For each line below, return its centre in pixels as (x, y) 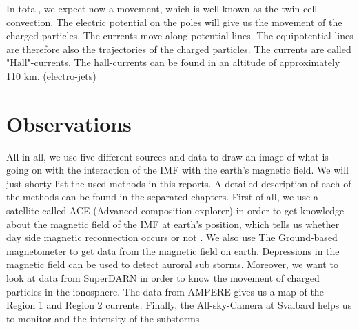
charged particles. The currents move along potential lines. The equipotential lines (180, 35)
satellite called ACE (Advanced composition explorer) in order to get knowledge (175, 210)
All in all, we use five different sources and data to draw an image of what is (167, 156)
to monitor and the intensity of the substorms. (104, 318)
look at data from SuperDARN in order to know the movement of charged (163, 278)
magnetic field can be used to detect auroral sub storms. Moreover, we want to (172, 264)
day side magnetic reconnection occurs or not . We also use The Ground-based (172, 237)
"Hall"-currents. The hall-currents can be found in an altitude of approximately (173, 62)
